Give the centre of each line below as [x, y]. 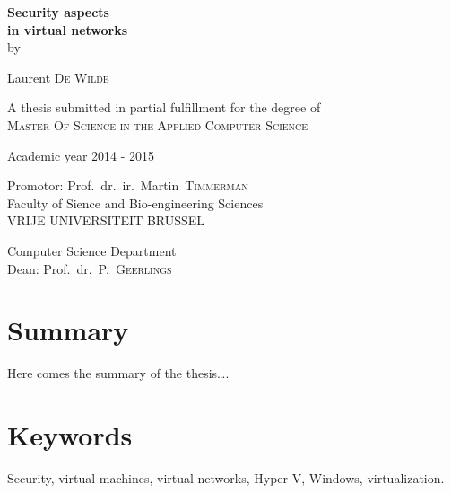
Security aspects [58, 12]
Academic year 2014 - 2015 [81, 155]
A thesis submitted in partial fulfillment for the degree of [164, 107]
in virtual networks [68, 29]
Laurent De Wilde [58, 77]
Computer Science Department [92, 250]
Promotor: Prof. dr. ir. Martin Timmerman [128, 185]
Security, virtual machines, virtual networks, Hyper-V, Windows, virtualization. [226, 477]
